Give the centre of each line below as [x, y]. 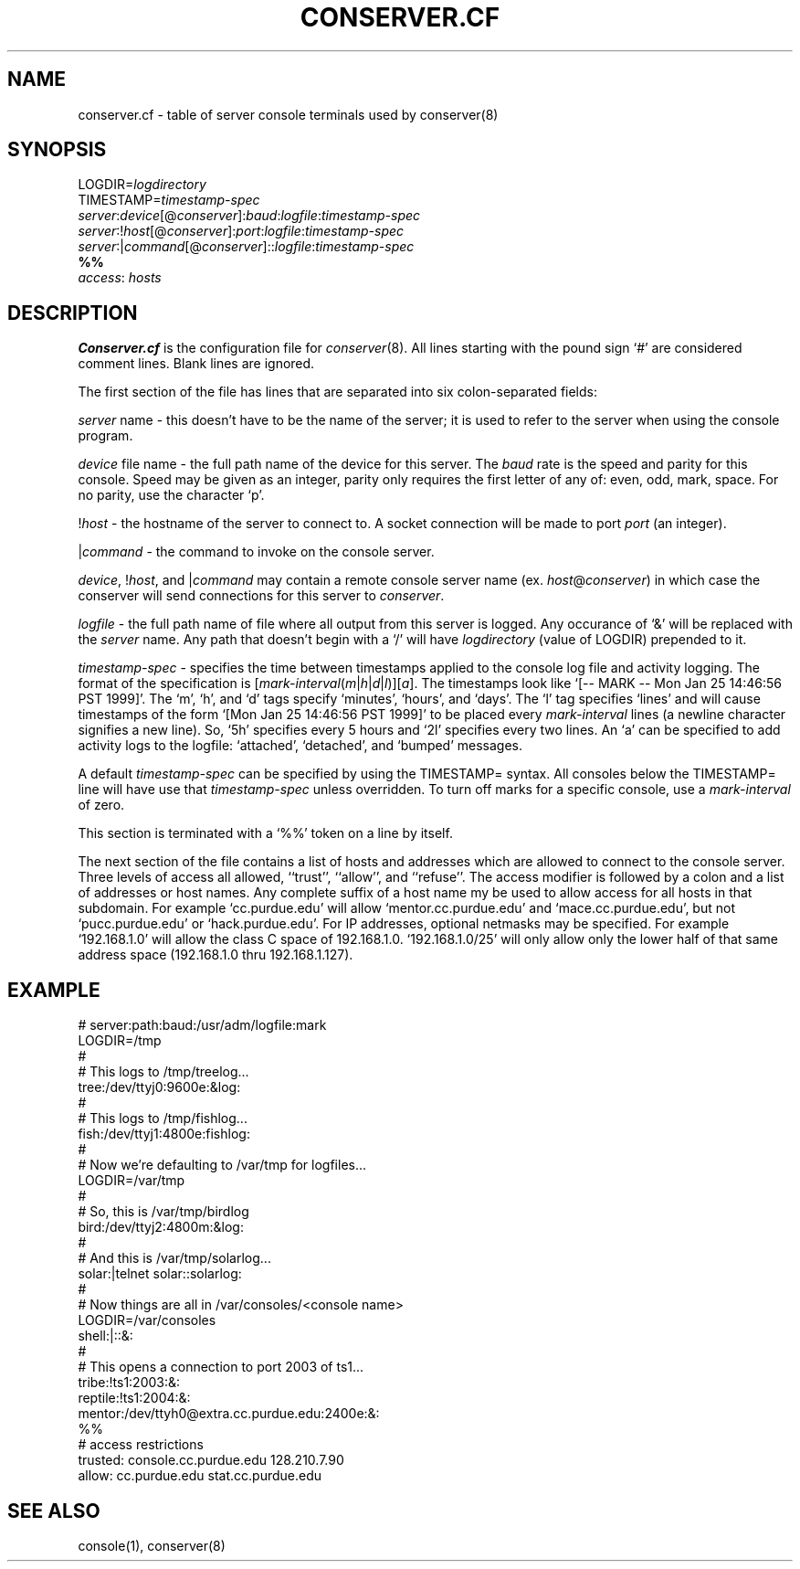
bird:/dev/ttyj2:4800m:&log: [161, 1227]
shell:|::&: [105, 1336]
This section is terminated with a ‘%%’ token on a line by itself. [265, 833]
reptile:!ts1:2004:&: [134, 1398]
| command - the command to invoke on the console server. [256, 552]
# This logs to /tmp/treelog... [163, 1072]
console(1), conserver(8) [152, 1545]
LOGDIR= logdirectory [142, 185]
